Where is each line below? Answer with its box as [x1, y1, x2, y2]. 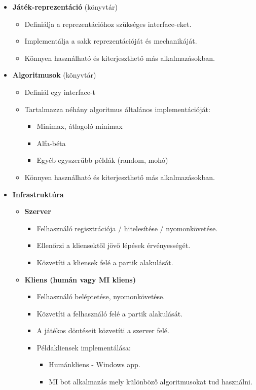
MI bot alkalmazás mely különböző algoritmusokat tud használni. [49, 376, 252, 387]
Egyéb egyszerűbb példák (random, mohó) [36, 155, 168, 165]
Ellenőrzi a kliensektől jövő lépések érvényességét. [36, 240, 191, 251]
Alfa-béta [36, 137, 66, 148]
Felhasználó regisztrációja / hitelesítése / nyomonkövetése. [36, 223, 218, 233]
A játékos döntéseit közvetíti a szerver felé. [36, 325, 169, 336]
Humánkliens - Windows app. [49, 359, 140, 370]
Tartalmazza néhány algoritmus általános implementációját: [24, 103, 210, 114]
